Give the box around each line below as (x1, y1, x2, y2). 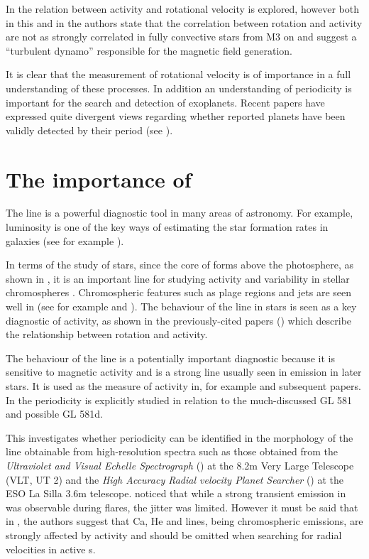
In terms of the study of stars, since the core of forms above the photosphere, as (6, 257, 353, 272)
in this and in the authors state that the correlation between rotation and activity (6, 15, 363, 30)
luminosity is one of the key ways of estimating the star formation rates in (6, 219, 329, 234)
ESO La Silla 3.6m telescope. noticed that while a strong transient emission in (6, 486, 346, 501)
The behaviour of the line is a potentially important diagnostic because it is (6, 350, 335, 365)
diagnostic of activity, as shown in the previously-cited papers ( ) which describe (6, 313, 352, 327)
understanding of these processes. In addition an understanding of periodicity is (6, 80, 352, 95)
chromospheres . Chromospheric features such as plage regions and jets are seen (6, 285, 352, 300)
